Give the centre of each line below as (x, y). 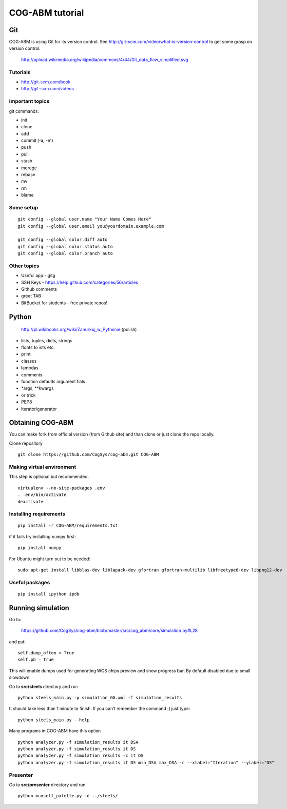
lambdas (30, 368)
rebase (28, 175)
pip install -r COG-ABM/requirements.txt (68, 526)
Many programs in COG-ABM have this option (55, 731)
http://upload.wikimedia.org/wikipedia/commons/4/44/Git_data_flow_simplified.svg (105, 59)
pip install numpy (40, 548)
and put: (18, 642)
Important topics (29, 101)
